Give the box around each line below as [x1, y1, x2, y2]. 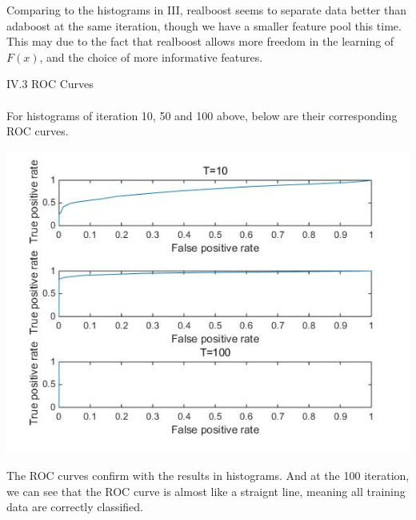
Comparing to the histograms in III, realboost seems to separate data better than [6, 2, 406, 18]
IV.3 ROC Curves [6, 75, 94, 92]
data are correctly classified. [6, 498, 143, 515]
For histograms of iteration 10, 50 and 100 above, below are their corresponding [6, 107, 398, 123]
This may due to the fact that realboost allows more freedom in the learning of [6, 33, 394, 50]
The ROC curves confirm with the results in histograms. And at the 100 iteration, [6, 467, 410, 484]
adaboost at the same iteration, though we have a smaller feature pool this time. [6, 17, 402, 34]
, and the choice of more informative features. [39, 48, 263, 65]
